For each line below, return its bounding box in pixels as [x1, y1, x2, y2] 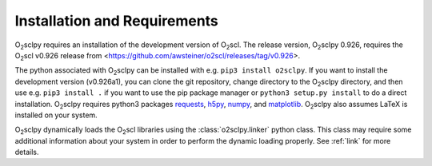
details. [14, 148, 39, 157]
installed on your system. [14, 110, 98, 120]
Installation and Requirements [14, 12, 219, 30]
